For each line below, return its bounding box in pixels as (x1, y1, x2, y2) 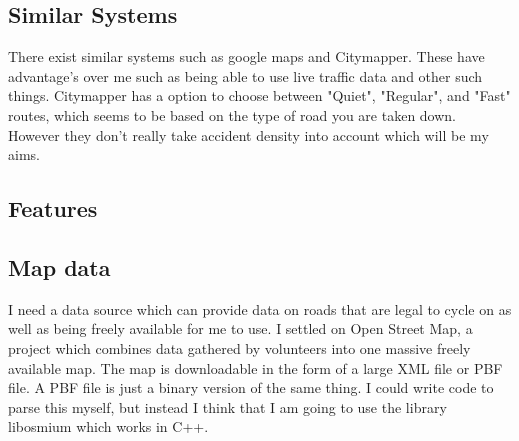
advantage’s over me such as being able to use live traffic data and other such (8, 65, 483, 86)
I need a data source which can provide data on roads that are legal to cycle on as (8, 298, 512, 319)
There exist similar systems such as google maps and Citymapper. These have (8, 46, 485, 67)
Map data (8, 251, 111, 282)
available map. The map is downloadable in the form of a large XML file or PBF (8, 357, 503, 378)
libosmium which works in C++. (8, 416, 209, 437)
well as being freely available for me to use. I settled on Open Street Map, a (8, 318, 473, 339)
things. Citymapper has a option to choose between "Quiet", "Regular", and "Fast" (8, 85, 511, 106)
